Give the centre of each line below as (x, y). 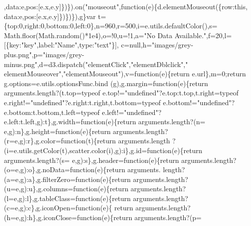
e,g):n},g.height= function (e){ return (57, 131)
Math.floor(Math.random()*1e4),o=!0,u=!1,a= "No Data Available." (105, 35)
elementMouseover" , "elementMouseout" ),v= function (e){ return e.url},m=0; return (125, 74)
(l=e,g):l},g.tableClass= (40, 198)
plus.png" (18, 54)
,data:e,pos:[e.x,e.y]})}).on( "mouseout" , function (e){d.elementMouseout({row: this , (126, 6)
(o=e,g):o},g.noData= (37, 169)
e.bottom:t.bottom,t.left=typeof (52, 112)
